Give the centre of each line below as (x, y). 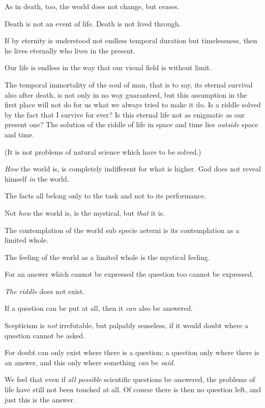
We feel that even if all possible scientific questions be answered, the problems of (130, 379)
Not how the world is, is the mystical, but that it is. (85, 212)
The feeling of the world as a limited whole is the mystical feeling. (107, 257)
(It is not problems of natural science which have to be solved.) (103, 151)
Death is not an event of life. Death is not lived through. (93, 23)
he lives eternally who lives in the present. (70, 50)
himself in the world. (37, 178)
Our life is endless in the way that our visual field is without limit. (108, 67)
